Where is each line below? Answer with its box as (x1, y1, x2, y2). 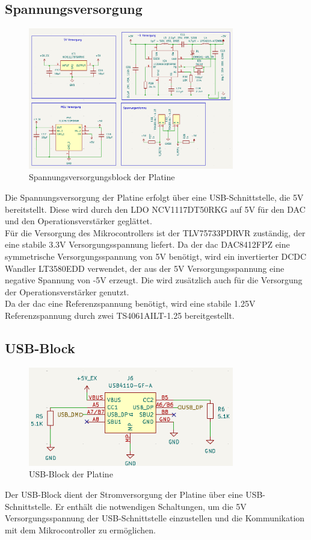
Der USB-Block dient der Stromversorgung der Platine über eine (5, 488, 243, 500)
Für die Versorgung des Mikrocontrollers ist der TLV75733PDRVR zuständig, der (5, 226, 306, 239)
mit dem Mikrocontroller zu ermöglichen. (5, 523, 156, 536)
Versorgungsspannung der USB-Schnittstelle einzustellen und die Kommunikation (5, 512, 305, 524)
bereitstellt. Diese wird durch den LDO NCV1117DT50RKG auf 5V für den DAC (5, 202, 306, 215)
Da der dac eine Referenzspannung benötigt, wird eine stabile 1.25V (5, 297, 256, 310)
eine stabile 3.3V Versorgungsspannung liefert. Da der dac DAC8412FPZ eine (5, 238, 290, 251)
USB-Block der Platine (29, 468, 113, 480)
